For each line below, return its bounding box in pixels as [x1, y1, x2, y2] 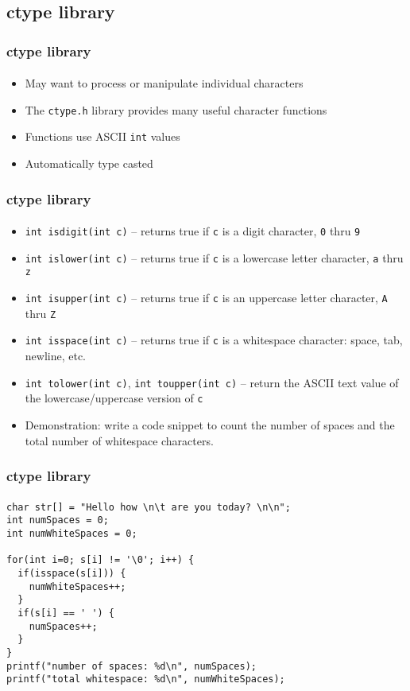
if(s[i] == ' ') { [17, 607, 115, 619]
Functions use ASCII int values [25, 128, 180, 145]
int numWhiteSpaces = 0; [6, 527, 137, 539]
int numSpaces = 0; [6, 514, 109, 526]
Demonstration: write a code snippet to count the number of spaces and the [25, 417, 395, 433]
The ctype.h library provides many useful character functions [25, 101, 327, 118]
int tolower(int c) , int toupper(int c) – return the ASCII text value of [25, 374, 399, 390]
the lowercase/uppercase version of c [25, 390, 203, 406]
